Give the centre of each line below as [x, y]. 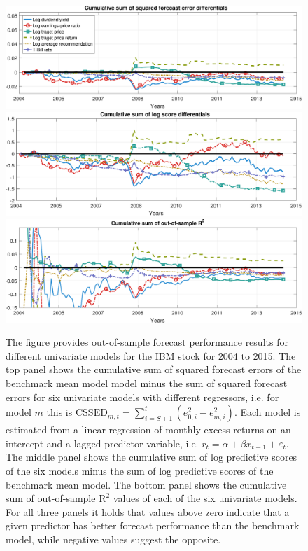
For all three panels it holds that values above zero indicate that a [148, 511]
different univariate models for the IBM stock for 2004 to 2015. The [151, 355]
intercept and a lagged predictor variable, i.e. [102, 443]
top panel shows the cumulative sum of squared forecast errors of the [154, 369]
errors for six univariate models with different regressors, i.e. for [142, 397]
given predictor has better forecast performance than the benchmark [153, 525]
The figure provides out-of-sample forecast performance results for [147, 342]
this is [59, 412]
